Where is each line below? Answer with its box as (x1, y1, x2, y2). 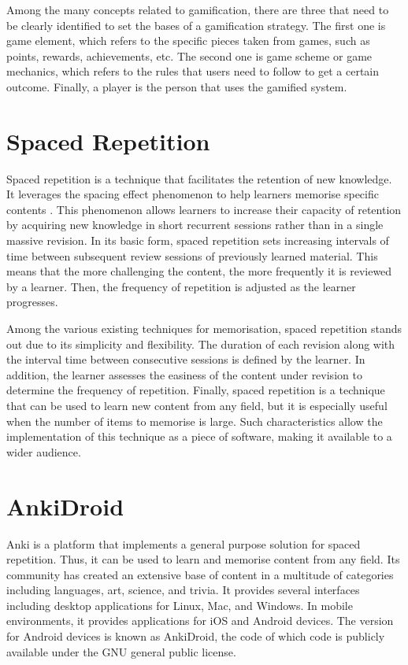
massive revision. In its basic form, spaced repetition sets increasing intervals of (6, 232, 389, 249)
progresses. (6, 294, 58, 310)
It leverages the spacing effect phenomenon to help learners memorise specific (6, 186, 379, 202)
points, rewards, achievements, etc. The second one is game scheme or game (6, 47, 373, 64)
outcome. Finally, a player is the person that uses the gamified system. (6, 78, 347, 94)
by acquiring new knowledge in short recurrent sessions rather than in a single (6, 216, 384, 233)
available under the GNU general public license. (6, 643, 236, 659)
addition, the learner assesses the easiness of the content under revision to (6, 366, 362, 382)
